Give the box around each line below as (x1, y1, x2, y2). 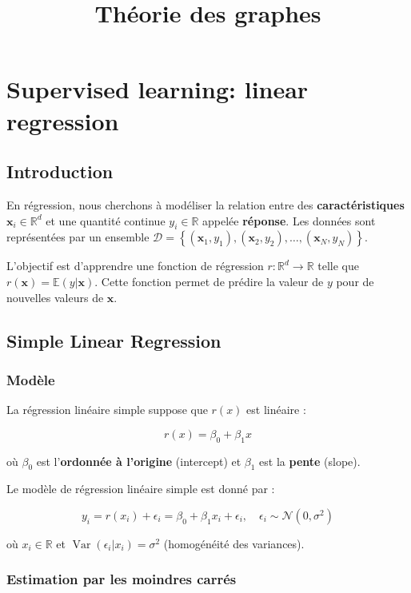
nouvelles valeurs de (6, 289, 104, 305)
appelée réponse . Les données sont (202, 212, 376, 229)
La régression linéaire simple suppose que (6, 401, 208, 418)
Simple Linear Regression (6, 328, 221, 352)
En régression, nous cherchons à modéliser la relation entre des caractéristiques (6, 196, 405, 213)
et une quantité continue (46, 212, 166, 229)
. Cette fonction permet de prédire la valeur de (94, 273, 324, 289)
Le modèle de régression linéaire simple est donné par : (6, 480, 275, 497)
